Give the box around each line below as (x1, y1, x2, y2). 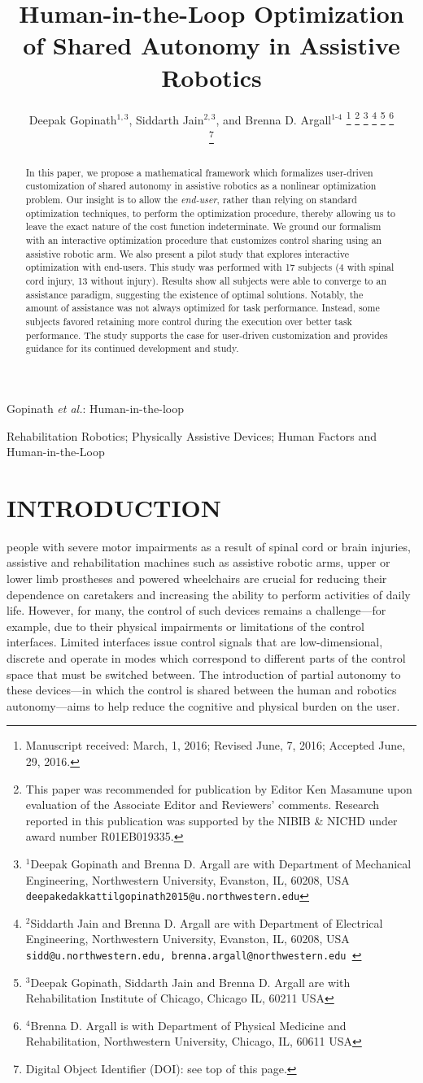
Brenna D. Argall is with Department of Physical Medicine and (30, 1016, 347, 1033)
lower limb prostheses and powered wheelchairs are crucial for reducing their (7, 570, 387, 587)
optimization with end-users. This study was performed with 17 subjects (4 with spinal (25, 260, 395, 274)
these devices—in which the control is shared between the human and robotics (7, 681, 397, 698)
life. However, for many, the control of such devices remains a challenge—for (7, 602, 386, 619)
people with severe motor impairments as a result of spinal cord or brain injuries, (7, 537, 411, 555)
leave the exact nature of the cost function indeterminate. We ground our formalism (25, 220, 382, 233)
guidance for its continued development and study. (25, 341, 239, 355)
